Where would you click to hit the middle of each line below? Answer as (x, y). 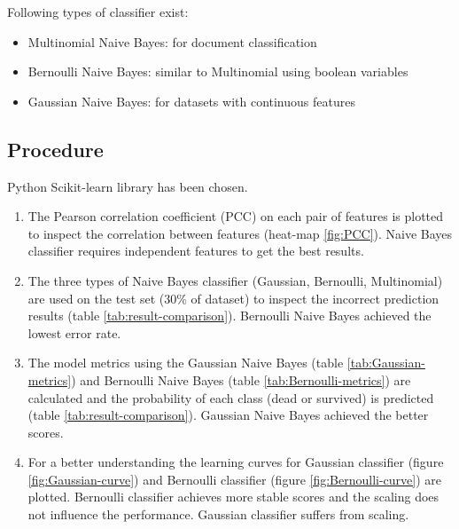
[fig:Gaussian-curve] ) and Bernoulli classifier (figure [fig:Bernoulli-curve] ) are (235, 479)
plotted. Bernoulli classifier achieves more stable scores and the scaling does (233, 497)
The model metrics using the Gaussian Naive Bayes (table (186, 363)
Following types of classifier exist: (98, 12)
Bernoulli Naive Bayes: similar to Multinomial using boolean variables (218, 71)
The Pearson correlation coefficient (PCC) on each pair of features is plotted (236, 216)
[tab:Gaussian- (386, 363)
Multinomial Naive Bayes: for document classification (172, 41)
